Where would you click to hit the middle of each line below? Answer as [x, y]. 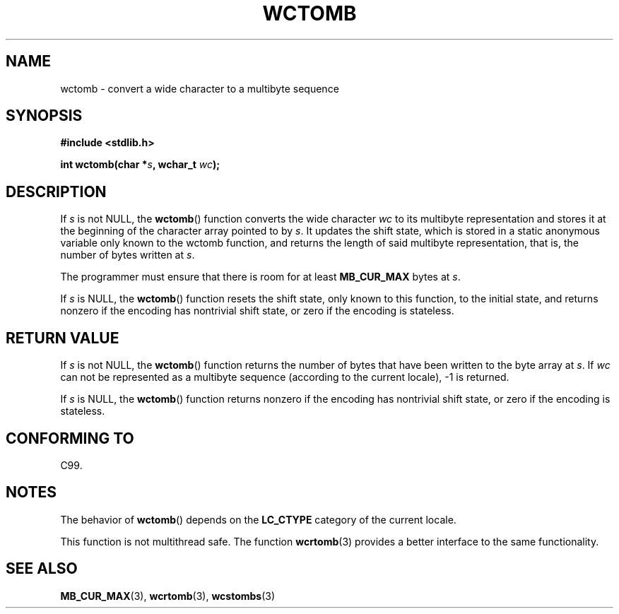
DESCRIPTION [56, 191]
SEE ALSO [42, 569]
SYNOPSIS [44, 116]
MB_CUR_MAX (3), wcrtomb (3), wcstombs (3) [168, 596]
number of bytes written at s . [128, 255]
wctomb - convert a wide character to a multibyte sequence [200, 88]
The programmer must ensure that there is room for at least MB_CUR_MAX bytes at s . [260, 277]
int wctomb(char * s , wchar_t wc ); [140, 165]
